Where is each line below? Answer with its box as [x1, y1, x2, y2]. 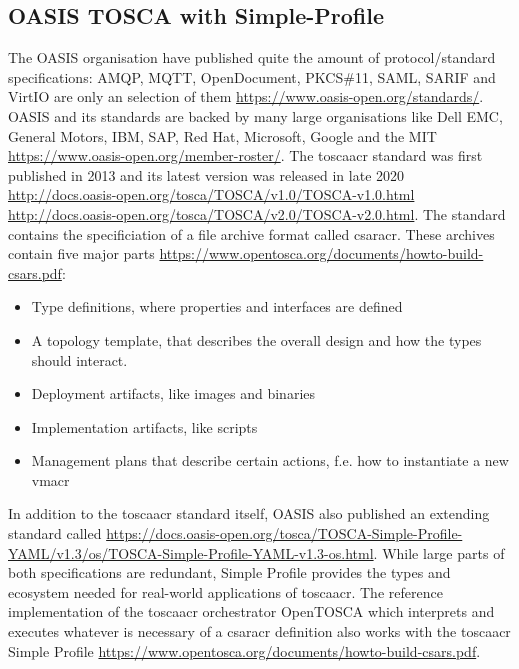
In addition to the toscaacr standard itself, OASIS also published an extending [8, 503, 490, 524]
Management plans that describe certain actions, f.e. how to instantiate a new [31, 450, 509, 471]
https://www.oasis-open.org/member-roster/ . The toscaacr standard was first [8, 145, 483, 166]
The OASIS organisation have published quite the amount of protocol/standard [8, 47, 496, 68]
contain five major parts [8, 243, 155, 264]
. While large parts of [373, 542, 505, 563]
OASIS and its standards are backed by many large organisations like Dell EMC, [8, 105, 503, 126]
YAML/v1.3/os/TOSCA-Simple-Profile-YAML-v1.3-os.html [8, 542, 374, 563]
